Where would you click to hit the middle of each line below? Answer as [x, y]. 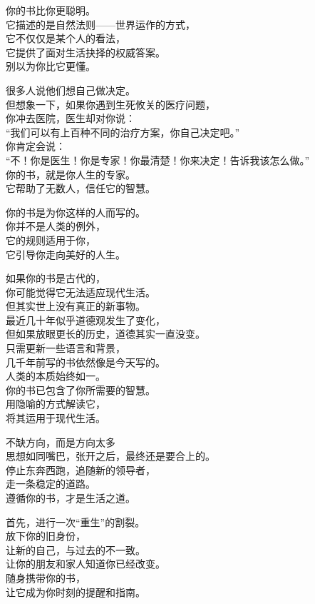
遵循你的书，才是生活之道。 [71, 498]
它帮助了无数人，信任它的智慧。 [81, 188]
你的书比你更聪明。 [51, 10]
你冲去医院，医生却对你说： [71, 118]
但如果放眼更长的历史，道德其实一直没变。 [105, 334]
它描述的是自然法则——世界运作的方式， [100, 24]
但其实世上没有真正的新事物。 [76, 306]
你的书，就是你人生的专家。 [71, 174]
